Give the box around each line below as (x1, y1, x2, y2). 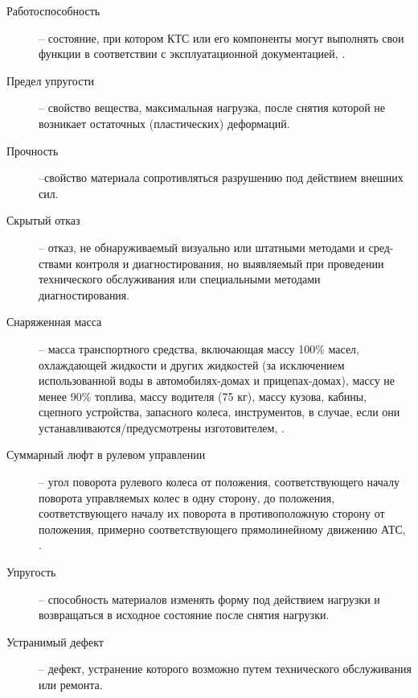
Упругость (6, 564, 56, 580)
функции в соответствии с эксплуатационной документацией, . (39, 45, 346, 62)
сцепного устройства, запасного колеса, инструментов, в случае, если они (39, 403, 400, 420)
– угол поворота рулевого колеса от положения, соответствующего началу (39, 473, 400, 490)
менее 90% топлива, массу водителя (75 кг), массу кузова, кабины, (39, 387, 367, 404)
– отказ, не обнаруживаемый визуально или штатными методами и (39, 238, 365, 255)
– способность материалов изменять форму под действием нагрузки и (39, 590, 380, 607)
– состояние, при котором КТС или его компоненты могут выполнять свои (39, 29, 404, 46)
